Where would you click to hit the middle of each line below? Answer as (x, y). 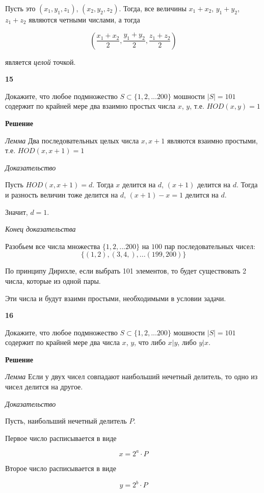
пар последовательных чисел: (210, 246)
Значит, (17, 212)
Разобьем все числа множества (53, 246)
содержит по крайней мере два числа (62, 342)
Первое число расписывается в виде (61, 438)
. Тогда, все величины (153, 8)
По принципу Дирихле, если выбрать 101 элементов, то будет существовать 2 (126, 271)
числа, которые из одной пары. (53, 280)
